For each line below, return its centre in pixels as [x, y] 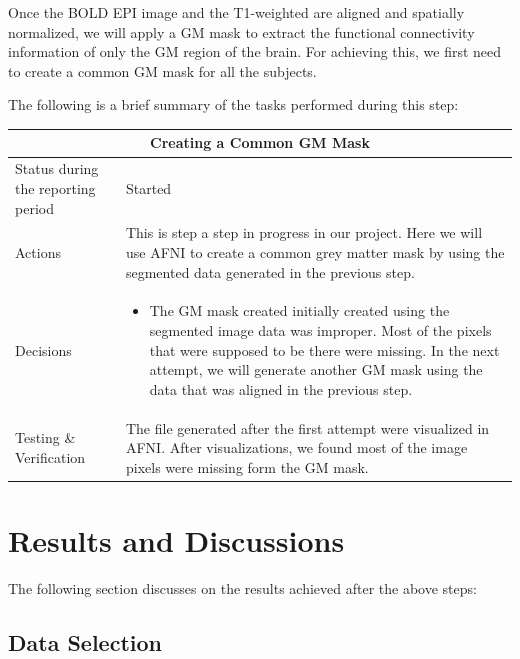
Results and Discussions [176, 540]
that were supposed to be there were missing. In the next [324, 349]
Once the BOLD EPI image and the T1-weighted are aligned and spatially [236, 12]
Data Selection [85, 641]
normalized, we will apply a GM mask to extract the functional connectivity [241, 31]
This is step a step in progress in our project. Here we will [304, 232]
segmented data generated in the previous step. [270, 271]
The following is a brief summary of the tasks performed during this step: [233, 104]
